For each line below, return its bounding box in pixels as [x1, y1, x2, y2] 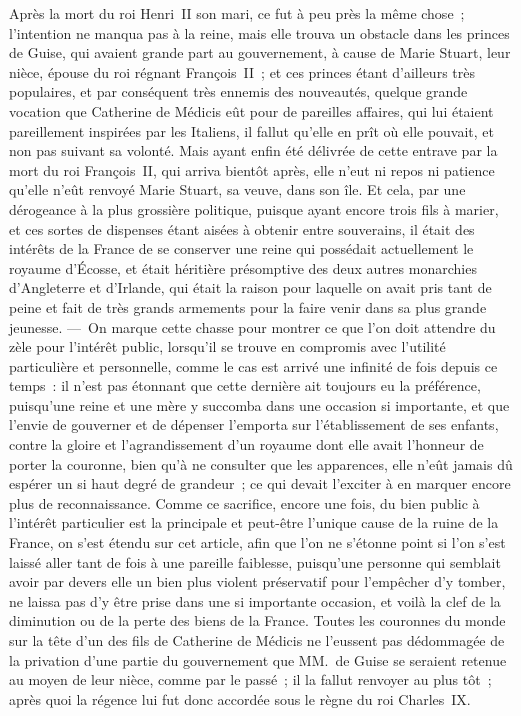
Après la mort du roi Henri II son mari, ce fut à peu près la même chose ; [9, 3, 465, 23]
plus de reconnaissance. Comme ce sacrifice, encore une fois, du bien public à [9, 492, 480, 513]
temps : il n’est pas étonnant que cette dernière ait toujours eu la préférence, [9, 375, 481, 396]
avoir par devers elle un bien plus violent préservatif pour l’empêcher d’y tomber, [9, 571, 506, 592]
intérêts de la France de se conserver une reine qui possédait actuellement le [9, 238, 474, 259]
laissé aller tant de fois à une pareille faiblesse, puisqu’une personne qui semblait [9, 551, 501, 572]
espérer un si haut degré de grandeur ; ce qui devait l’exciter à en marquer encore [9, 473, 511, 494]
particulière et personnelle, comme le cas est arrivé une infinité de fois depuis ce [9, 355, 498, 376]
